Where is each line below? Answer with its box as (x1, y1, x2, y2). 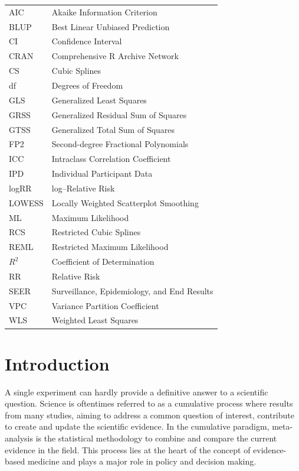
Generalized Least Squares (51, 93, 147, 106)
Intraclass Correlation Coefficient (51, 152, 171, 165)
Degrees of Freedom (51, 79, 123, 91)
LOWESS (9, 196, 44, 209)
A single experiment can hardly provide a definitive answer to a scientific (5, 385, 268, 398)
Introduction (5, 351, 110, 375)
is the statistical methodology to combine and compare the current (35, 432, 277, 444)
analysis (5, 432, 33, 444)
